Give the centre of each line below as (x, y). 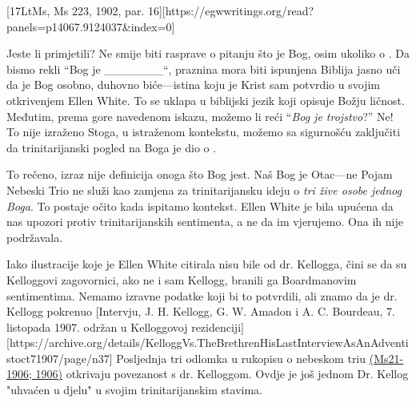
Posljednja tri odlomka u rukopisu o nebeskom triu (241, 358)
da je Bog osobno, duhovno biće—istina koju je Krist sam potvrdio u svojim (193, 85)
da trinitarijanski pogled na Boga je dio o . (112, 147)
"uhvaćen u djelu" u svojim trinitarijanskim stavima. (134, 390)
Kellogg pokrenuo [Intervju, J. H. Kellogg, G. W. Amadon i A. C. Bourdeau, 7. (201, 311)
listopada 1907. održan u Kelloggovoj (97, 326)
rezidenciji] (218, 326)
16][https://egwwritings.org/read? (231, 10)
